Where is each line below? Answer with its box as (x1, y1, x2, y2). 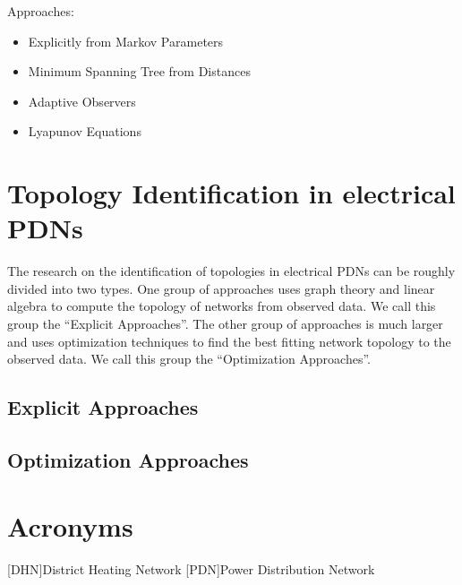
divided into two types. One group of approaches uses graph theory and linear (7, 279, 435, 297)
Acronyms (7, 507, 133, 544)
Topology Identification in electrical (7, 175, 456, 211)
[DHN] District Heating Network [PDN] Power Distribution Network (7, 559, 375, 578)
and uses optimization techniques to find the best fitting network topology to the (7, 331, 451, 350)
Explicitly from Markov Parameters (28, 31, 224, 50)
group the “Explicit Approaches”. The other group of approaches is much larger (7, 314, 443, 333)
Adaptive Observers (28, 91, 136, 110)
